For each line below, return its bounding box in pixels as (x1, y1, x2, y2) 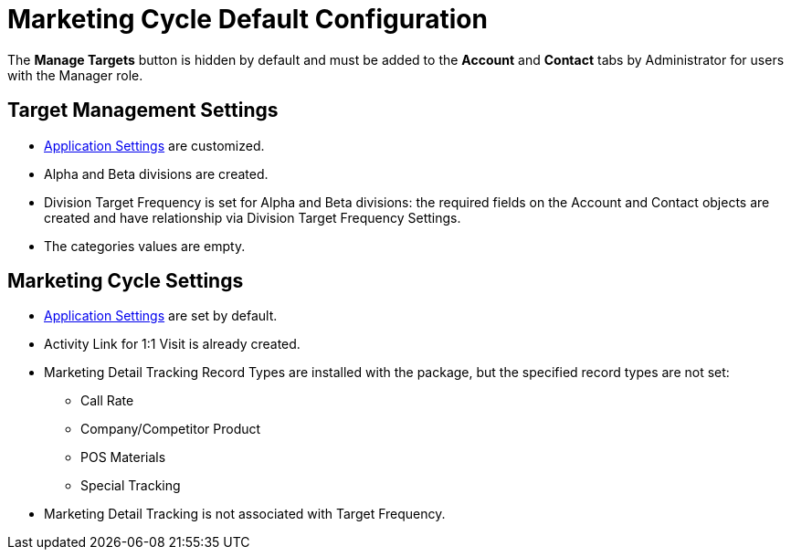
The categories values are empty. (44, 237, 246, 254)
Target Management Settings (7, 99, 279, 122)
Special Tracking (80, 478, 181, 494)
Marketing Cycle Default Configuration (7, 4, 488, 35)
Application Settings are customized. (44, 137, 265, 153)
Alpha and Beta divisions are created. (44, 165, 269, 182)
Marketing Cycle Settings (7, 269, 244, 293)
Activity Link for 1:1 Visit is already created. (44, 336, 301, 352)
